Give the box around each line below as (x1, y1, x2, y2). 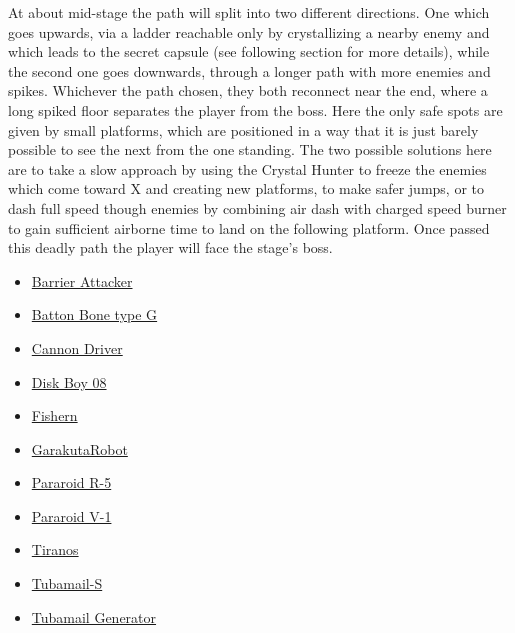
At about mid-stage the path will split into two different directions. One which (8, 2, 490, 22)
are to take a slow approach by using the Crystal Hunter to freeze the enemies (8, 158, 487, 179)
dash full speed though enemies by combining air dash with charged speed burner (8, 197, 507, 218)
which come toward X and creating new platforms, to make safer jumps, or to (8, 178, 484, 199)
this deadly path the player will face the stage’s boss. (8, 237, 333, 258)
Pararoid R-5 (31, 472, 112, 493)
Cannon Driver (31, 337, 123, 358)
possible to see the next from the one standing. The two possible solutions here (8, 139, 492, 160)
